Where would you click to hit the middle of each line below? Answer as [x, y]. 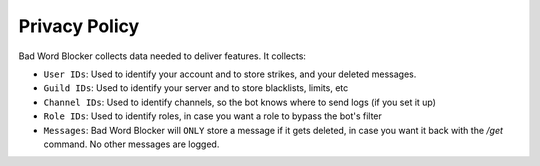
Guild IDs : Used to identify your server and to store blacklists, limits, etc [196, 88]
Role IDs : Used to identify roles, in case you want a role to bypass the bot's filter [212, 116]
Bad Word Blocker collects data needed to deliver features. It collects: [162, 56]
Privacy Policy [79, 26]
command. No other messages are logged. [131, 144]
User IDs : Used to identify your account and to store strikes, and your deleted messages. [230, 74]
